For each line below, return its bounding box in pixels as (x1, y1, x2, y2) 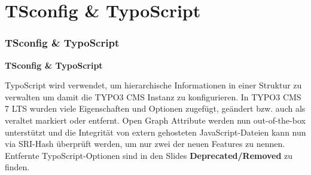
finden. (5, 161, 30, 173)
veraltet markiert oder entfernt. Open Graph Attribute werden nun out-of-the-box (5, 113, 306, 126)
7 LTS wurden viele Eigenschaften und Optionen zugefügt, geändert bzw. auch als (5, 102, 306, 115)
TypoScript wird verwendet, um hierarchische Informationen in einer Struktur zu (5, 79, 302, 91)
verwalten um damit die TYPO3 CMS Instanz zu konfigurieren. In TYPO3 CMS (5, 90, 301, 103)
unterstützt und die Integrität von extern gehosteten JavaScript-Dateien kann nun (5, 125, 306, 138)
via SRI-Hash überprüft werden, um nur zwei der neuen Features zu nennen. (5, 137, 285, 150)
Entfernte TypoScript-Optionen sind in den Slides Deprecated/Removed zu (5, 149, 293, 161)
